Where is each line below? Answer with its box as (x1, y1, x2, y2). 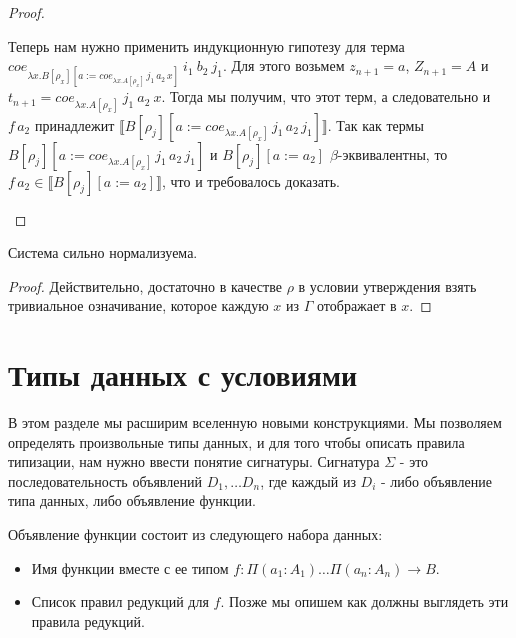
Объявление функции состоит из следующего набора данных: (8, 524, 383, 545)
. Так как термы (327, 114, 424, 135)
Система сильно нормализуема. (8, 242, 198, 263)
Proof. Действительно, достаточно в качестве (8, 275, 282, 296)
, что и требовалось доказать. (161, 170, 341, 191)
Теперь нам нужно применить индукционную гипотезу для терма (8, 35, 405, 56)
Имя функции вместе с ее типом (31, 557, 229, 578)
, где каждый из (260, 470, 356, 491)
